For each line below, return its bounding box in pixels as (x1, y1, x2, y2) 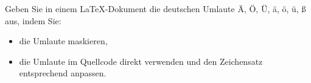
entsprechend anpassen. (19, 67, 107, 79)
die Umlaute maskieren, (19, 35, 108, 47)
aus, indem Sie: (5, 14, 61, 27)
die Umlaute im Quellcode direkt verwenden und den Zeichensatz (19, 55, 263, 67)
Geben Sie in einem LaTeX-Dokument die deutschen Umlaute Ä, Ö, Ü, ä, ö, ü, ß (5, 2, 306, 15)
